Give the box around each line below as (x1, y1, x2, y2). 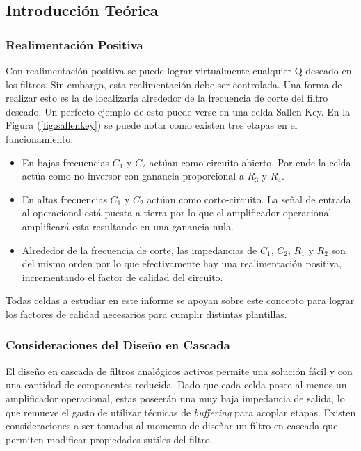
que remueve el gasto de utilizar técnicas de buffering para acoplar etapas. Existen (6, 404, 356, 419)
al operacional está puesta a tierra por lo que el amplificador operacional (22, 205, 332, 220)
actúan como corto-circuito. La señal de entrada (147, 191, 351, 206)
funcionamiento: (6, 131, 74, 145)
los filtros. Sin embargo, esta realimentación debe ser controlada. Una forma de (6, 77, 342, 91)
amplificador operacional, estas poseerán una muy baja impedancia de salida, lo (6, 390, 345, 405)
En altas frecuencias (22, 191, 107, 206)
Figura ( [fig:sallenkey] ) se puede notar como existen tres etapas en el (6, 118, 298, 132)
